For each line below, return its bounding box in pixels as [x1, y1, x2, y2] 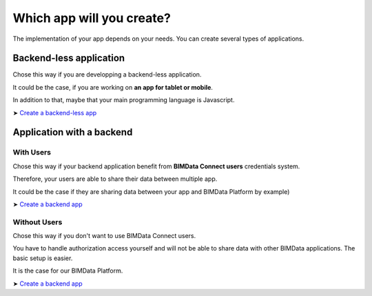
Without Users [12, 217, 63, 227]
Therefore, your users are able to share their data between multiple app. [12, 175, 218, 183]
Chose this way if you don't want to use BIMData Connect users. [12, 232, 196, 240]
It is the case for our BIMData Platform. [12, 266, 123, 275]
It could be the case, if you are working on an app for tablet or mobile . [12, 83, 214, 91]
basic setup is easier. [12, 254, 73, 262]
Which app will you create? [12, 10, 172, 26]
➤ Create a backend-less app [12, 108, 97, 117]
